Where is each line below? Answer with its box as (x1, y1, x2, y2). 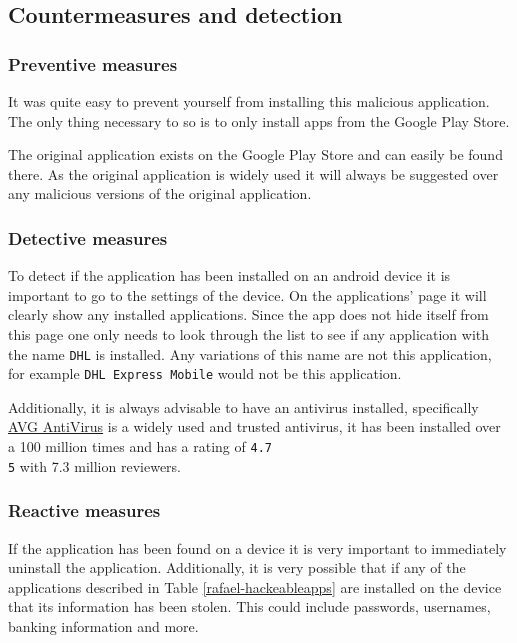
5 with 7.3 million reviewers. (8, 455, 181, 476)
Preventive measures (8, 51, 178, 76)
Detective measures (8, 225, 168, 250)
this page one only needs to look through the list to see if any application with (8, 323, 490, 344)
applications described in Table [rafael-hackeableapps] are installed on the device (8, 576, 502, 597)
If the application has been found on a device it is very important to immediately (8, 537, 507, 558)
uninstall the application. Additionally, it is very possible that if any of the (8, 557, 466, 578)
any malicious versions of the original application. (8, 183, 312, 204)
